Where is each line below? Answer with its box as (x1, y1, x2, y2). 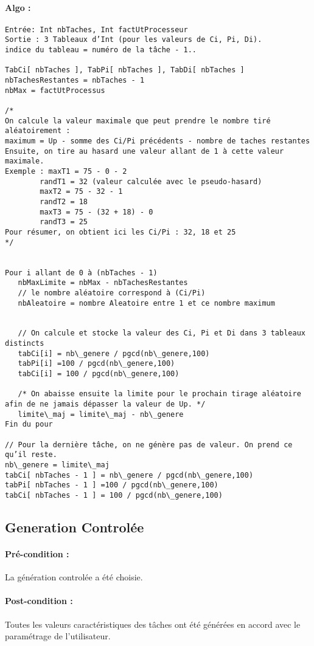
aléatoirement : (5, 126, 71, 136)
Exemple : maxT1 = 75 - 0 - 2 (5, 167, 127, 176)
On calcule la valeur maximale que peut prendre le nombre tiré (5, 116, 271, 125)
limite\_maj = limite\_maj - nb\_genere (18, 410, 184, 419)
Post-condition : (5, 594, 73, 607)
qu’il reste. (5, 450, 57, 459)
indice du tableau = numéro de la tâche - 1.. (5, 46, 197, 55)
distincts (5, 339, 44, 348)
